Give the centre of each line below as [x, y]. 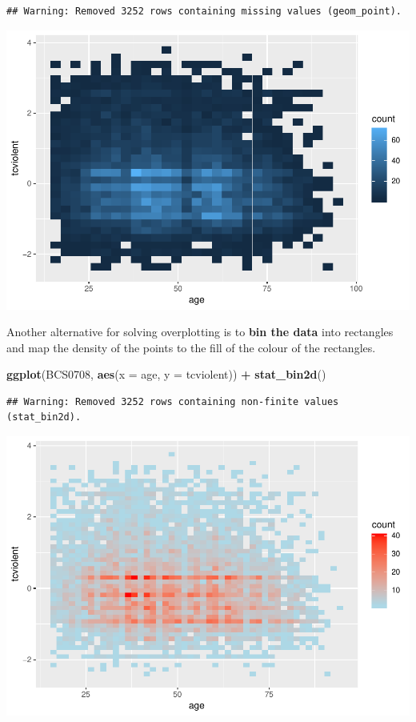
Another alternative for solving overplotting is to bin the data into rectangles [200, 332]
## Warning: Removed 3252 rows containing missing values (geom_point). [204, 11]
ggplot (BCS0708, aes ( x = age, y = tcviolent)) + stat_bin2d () [166, 374]
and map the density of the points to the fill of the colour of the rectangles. [191, 347]
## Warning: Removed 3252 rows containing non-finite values [173, 401]
